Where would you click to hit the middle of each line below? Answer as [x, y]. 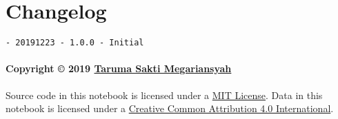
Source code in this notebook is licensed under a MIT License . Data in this [164, 95]
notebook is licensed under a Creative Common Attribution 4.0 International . [170, 108]
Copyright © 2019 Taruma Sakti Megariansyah [119, 68]
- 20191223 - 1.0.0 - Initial [75, 43]
